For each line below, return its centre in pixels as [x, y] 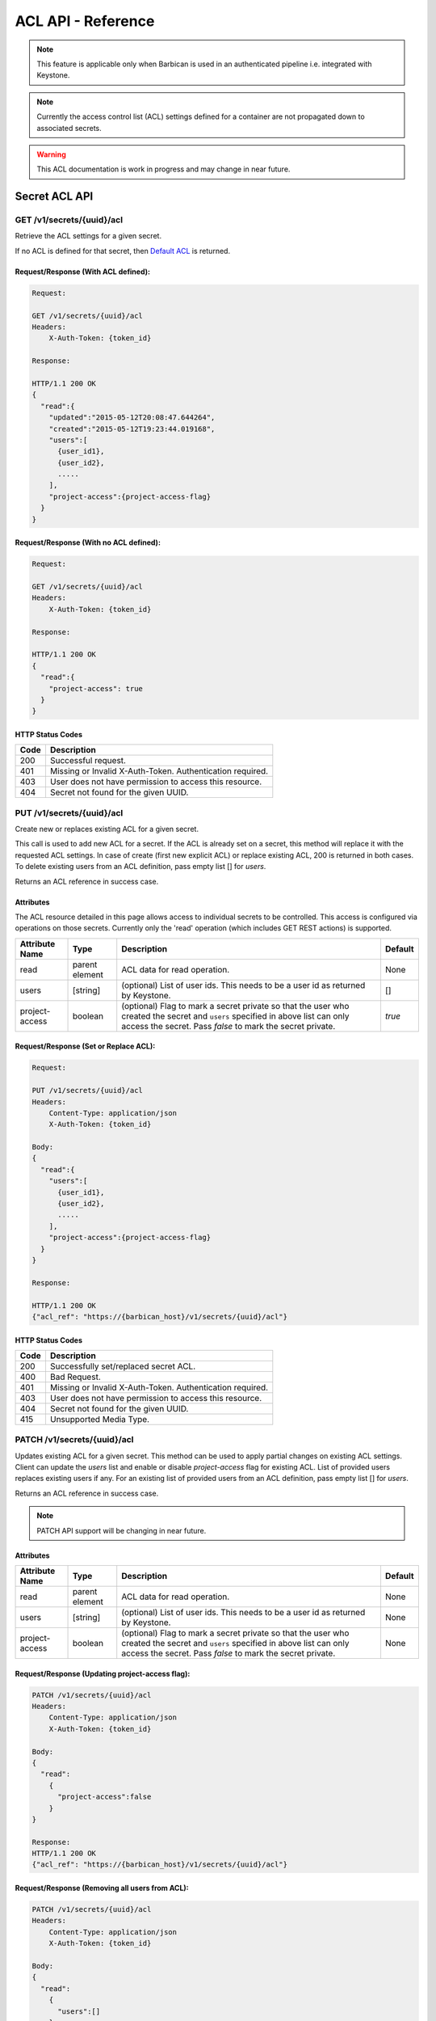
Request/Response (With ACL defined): [83, 272]
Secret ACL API [54, 197]
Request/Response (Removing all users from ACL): [102, 1888]
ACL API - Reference [85, 21]
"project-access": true [96, 688]
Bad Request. [75, 1377]
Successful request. [88, 761]
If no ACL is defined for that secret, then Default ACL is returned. [122, 251]
